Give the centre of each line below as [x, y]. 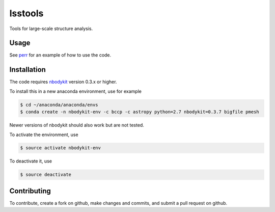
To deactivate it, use [31, 161]
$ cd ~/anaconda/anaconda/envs [59, 105]
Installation [28, 70]
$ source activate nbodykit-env [61, 148]
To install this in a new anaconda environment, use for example [76, 91]
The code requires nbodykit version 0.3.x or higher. [63, 82]
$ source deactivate [46, 175]
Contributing [30, 191]
